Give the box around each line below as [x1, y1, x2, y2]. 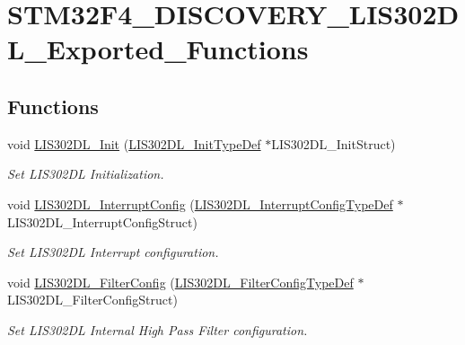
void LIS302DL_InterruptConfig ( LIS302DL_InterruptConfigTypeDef [7, 194, 393, 213]
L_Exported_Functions [7, 31, 309, 67]
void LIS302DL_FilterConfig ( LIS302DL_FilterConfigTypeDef [7, 272, 354, 291]
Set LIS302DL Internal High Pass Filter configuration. [7, 320, 308, 339]
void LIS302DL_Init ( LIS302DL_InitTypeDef [7, 134, 261, 153]
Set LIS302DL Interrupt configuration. [7, 243, 219, 261]
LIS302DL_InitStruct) [271, 134, 396, 153]
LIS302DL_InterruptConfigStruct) [7, 212, 197, 231]
